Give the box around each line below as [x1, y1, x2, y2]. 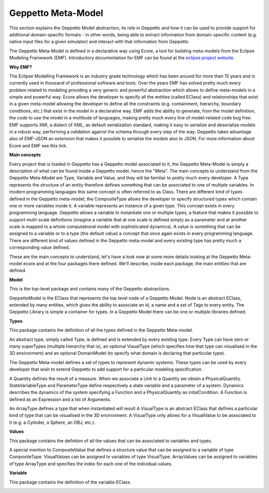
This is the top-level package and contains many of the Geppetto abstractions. [9, 286, 170, 292]
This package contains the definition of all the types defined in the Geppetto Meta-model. [9, 327, 193, 333]
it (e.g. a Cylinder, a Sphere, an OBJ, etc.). [9, 419, 96, 425]
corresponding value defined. [9, 244, 70, 251]
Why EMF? [9, 64, 32, 70]
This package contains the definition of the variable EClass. [9, 479, 132, 485]
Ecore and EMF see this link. [9, 142, 67, 149]
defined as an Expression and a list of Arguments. [9, 396, 112, 402]
